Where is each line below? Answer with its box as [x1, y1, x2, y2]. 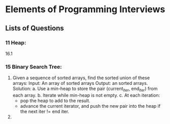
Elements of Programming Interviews [5, 4, 165, 15]
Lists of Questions [5, 24, 64, 33]
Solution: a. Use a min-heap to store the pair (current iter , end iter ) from [12, 85, 158, 92]
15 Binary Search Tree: [5, 63, 62, 70]
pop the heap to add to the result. [20, 98, 90, 104]
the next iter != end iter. [20, 108, 70, 114]
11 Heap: [5, 39, 26, 46]
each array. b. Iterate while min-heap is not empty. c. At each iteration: [12, 92, 160, 98]
